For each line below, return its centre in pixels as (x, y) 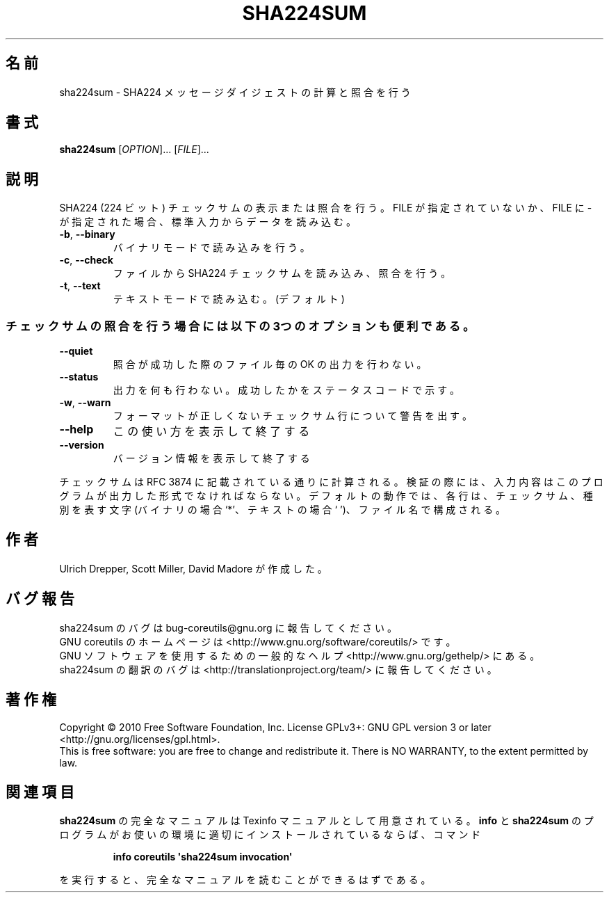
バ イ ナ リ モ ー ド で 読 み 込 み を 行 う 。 (211, 248)
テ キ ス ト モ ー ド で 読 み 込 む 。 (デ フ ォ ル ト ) (229, 299)
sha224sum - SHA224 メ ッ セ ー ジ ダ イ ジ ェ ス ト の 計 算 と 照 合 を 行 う (235, 92)
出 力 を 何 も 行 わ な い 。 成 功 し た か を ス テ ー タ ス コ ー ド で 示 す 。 (286, 390)
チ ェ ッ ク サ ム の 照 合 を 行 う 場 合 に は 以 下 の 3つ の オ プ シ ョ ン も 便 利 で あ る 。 (240, 326)
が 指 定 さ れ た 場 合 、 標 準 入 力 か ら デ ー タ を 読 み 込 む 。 (208, 222)
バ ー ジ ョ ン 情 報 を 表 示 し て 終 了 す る (211, 458)
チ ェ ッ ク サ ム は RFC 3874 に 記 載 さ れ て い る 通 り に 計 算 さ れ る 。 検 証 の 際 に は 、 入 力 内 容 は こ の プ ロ (331, 482)
